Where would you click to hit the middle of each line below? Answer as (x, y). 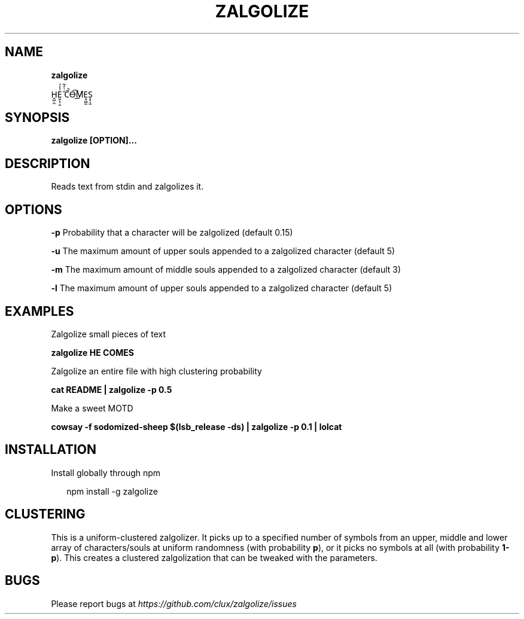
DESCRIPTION (48, 163)
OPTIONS (33, 209)
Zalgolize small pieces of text (108, 334)
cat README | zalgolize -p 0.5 (112, 389)
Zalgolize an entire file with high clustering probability (156, 371)
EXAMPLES (39, 311)
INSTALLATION (51, 450)
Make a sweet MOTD (92, 408)
